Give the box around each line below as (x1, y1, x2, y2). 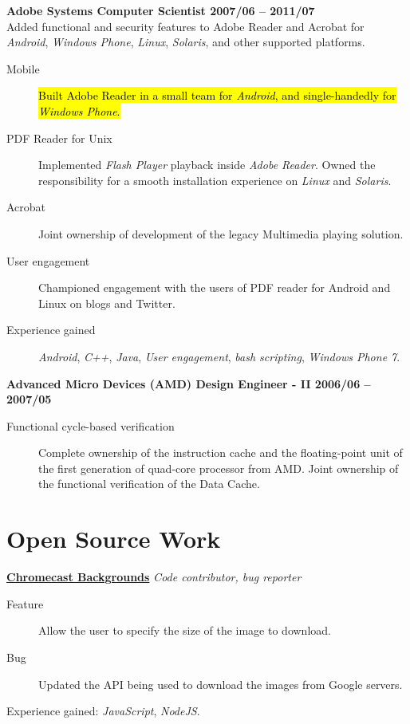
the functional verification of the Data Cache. (38, 475, 260, 492)
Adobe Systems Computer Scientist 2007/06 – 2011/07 (6, 2, 315, 18)
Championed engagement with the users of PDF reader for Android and (38, 279, 391, 296)
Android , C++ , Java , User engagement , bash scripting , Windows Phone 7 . (38, 348, 400, 364)
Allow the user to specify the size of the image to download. (38, 622, 331, 639)
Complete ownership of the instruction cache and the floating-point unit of (38, 444, 403, 461)
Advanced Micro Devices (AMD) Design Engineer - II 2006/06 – (6, 375, 371, 392)
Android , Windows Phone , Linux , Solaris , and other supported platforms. (6, 33, 365, 50)
